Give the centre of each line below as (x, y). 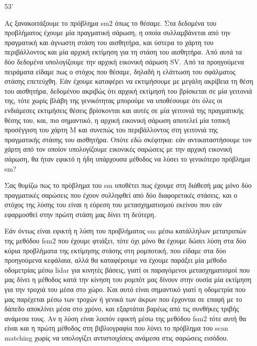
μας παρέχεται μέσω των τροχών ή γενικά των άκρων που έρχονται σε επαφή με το (123, 299)
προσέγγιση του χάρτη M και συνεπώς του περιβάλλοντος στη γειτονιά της (111, 130)
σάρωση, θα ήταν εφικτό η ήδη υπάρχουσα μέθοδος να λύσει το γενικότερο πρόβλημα (127, 158)
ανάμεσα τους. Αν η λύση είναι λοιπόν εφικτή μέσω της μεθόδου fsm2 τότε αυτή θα (125, 318)
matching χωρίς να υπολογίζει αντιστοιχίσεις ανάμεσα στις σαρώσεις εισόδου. (116, 338)
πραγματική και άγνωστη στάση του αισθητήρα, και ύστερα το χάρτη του (109, 42)
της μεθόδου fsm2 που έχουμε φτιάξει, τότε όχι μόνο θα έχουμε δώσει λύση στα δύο (125, 241)
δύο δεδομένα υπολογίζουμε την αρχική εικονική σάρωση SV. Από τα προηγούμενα (124, 61)
